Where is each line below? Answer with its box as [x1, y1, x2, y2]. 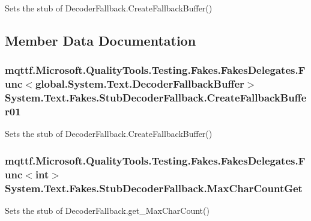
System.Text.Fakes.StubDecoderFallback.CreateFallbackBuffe [5, 90, 307, 105]
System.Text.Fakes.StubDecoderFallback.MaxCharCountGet [5, 180, 303, 195]
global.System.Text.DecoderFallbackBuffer [35, 76, 244, 91]
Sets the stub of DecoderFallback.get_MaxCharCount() [5, 204, 210, 217]
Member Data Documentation [5, 31, 196, 49]
